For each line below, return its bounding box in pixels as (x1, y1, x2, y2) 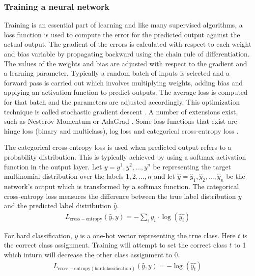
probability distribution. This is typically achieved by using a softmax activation (4, 151, 246, 162)
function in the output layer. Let (4, 161, 102, 171)
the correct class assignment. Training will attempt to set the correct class (4, 240, 227, 250)
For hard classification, (4, 230, 72, 240)
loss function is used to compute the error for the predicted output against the (4, 29, 240, 39)
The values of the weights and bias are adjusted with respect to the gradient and (4, 58, 247, 68)
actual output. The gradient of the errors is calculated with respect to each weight (4, 39, 252, 49)
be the (226, 171, 245, 181)
